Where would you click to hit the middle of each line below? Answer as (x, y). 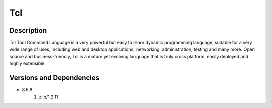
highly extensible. (28, 64)
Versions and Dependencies (54, 78)
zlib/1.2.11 (48, 97)
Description (28, 31)
